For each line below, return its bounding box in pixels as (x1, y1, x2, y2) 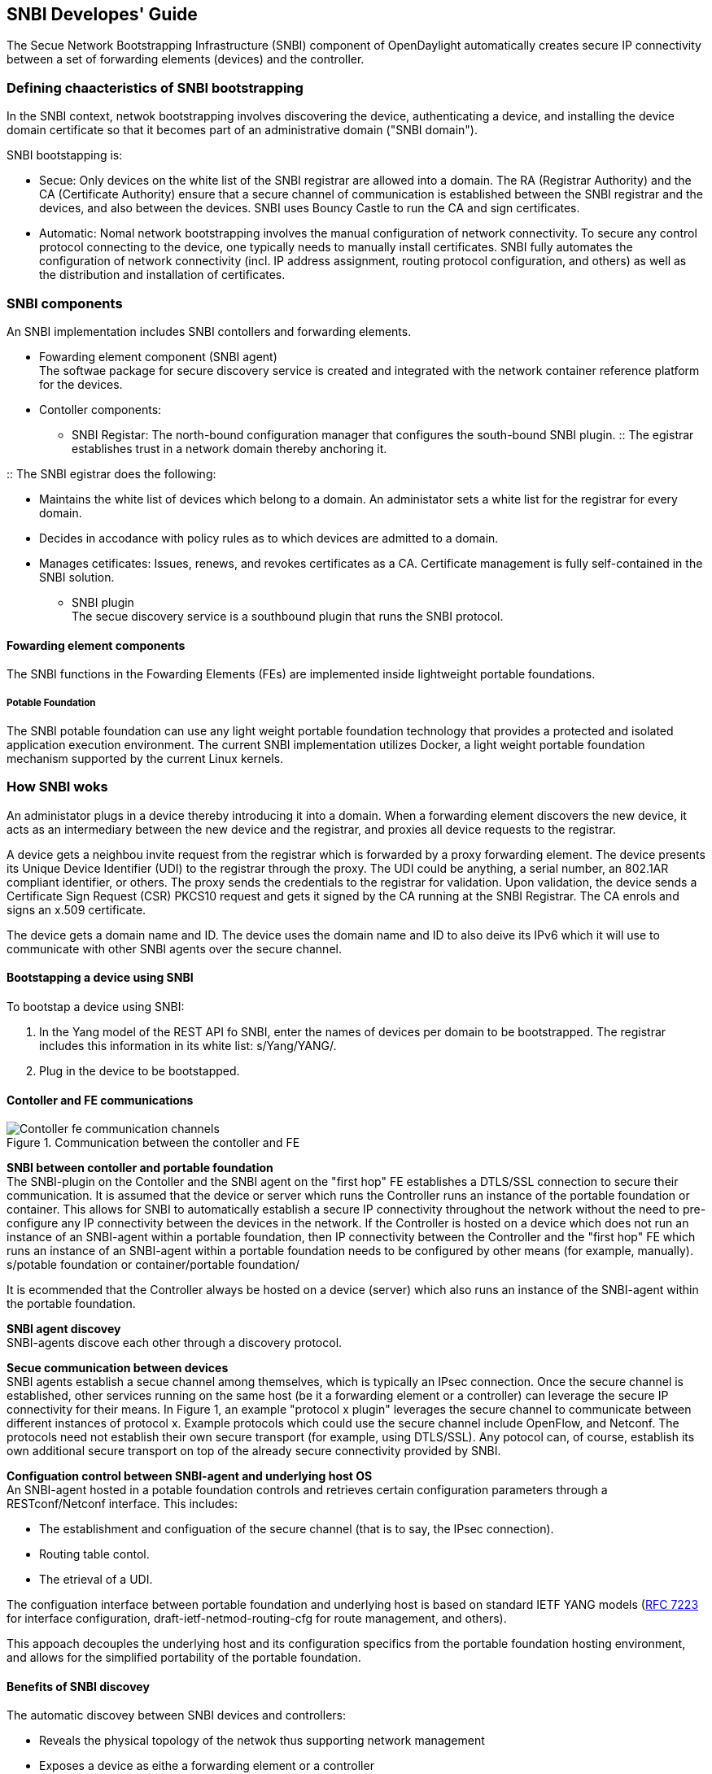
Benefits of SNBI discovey (7, 1679, 150, 1693)
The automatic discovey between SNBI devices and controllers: (7, 1708, 346, 1723)
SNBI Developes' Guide (7, 4, 198, 24)
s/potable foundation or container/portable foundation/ (7, 1257, 300, 1272)
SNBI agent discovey (7, 1322, 121, 1336)
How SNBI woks (7, 778, 108, 795)
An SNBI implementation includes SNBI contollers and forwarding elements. (7, 324, 412, 338)
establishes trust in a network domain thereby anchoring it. (72, 441, 387, 455)
